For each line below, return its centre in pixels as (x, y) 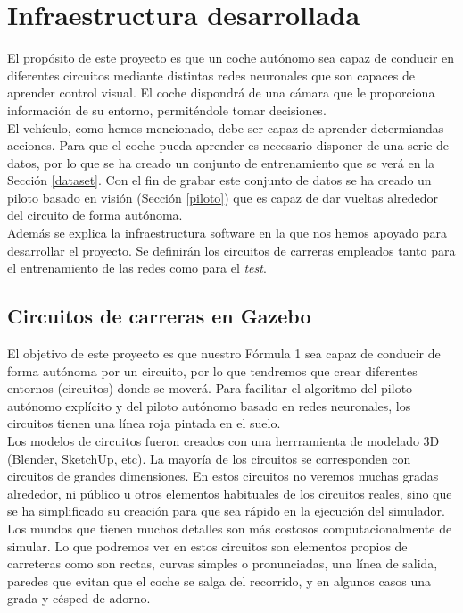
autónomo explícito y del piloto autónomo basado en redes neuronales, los (209, 405)
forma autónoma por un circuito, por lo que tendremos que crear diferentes (212, 370)
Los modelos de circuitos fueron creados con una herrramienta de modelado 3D (223, 441)
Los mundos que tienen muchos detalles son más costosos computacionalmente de (230, 528)
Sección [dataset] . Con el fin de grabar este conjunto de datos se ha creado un (219, 180)
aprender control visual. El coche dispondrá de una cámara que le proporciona (221, 92)
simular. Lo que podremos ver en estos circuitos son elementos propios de (207, 546)
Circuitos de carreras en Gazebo (159, 316)
